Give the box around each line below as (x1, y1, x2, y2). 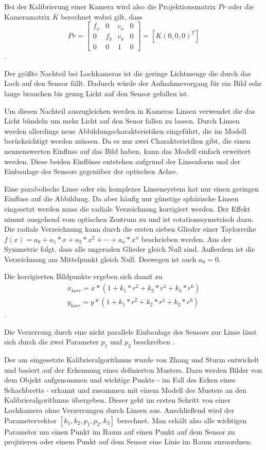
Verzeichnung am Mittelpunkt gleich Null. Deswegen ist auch (4, 253, 197, 264)
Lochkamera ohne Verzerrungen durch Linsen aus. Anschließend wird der (4, 405, 235, 416)
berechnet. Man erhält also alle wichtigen (117, 414, 247, 425)
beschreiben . (133, 336, 175, 347)
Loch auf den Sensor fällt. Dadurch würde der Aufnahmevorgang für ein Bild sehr (4, 78, 262, 89)
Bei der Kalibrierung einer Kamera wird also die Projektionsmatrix (4, 1, 216, 11)
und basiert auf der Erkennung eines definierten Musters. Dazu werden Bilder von (4, 364, 262, 375)
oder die (228, 1, 254, 11)
